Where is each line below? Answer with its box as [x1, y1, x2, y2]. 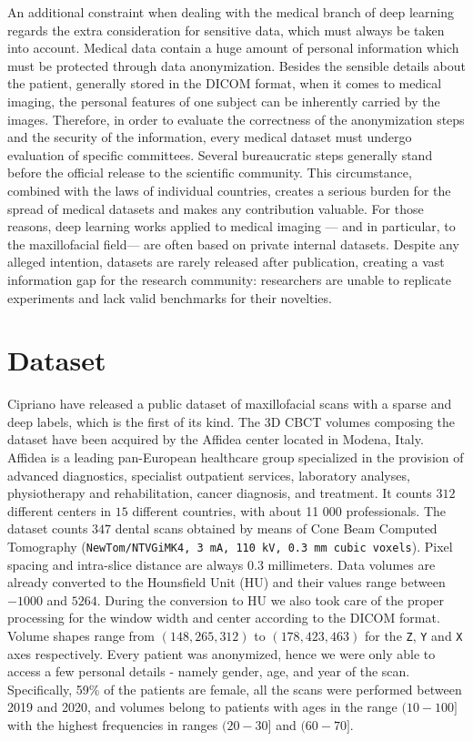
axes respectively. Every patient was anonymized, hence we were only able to [7, 644, 436, 663]
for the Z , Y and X [364, 626, 463, 645]
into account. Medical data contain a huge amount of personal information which [7, 38, 459, 57]
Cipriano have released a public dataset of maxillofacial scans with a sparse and [7, 394, 452, 413]
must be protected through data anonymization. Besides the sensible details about [7, 56, 466, 75]
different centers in [7, 501, 112, 520]
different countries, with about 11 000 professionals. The [132, 501, 447, 520]
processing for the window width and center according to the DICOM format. [7, 608, 440, 627]
